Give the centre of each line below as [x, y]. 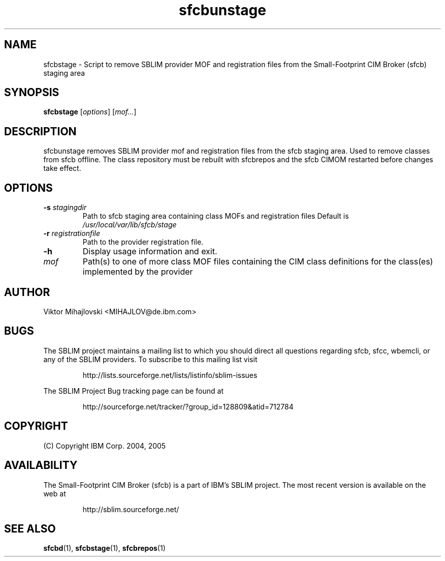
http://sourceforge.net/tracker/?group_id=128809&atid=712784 [188, 406]
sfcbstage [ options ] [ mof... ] [90, 112]
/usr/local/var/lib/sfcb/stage [130, 225]
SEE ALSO [30, 528]
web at [55, 493]
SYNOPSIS [32, 93]
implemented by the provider [138, 272]
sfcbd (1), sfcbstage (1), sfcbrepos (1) [104, 548]
